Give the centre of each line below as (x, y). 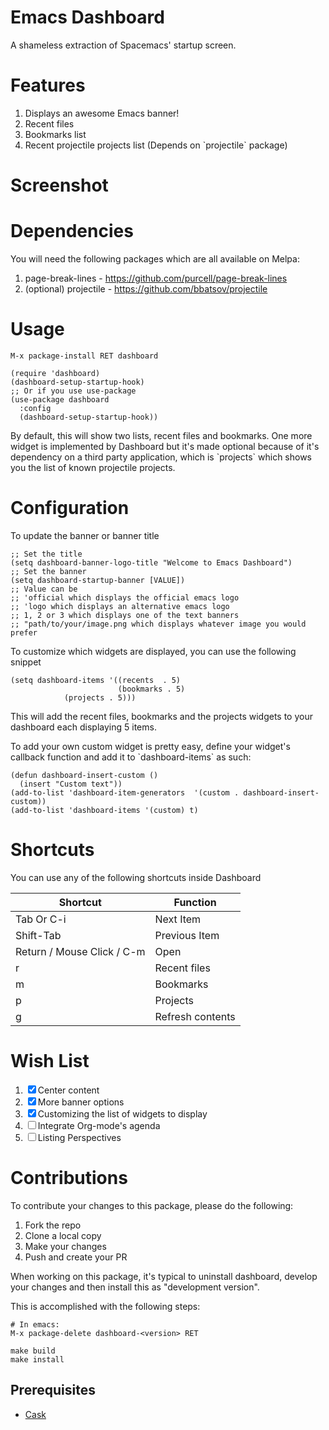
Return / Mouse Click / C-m (80, 951)
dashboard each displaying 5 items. (83, 727)
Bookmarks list (55, 134)
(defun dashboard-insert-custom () (84, 775)
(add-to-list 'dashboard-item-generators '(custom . (125, 792)
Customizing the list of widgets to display (122, 1113)
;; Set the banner (48, 571)
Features (48, 85)
